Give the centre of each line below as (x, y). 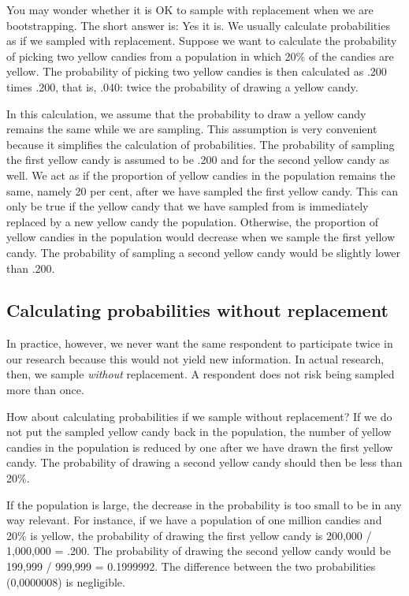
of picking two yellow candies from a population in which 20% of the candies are (200, 56)
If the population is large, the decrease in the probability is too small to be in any (204, 504)
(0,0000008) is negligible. (66, 581)
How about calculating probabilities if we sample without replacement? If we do (199, 416)
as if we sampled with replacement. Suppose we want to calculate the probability (202, 41)
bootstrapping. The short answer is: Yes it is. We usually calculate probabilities (198, 25)
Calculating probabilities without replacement (197, 310)
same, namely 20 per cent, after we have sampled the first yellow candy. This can (202, 190)
